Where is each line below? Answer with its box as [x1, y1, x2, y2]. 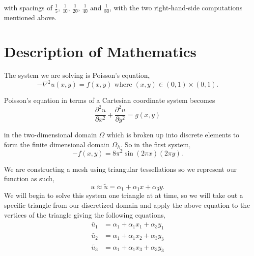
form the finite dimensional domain [4, 139, 110, 149]
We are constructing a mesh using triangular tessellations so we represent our [4, 163, 237, 174]
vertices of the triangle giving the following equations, [4, 209, 166, 220]
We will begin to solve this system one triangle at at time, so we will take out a [4, 190, 243, 200]
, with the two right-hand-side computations [109, 2, 243, 12]
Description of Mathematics [4, 41, 197, 62]
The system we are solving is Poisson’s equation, [4, 70, 150, 80]
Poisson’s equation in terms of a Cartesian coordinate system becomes [4, 95, 215, 105]
